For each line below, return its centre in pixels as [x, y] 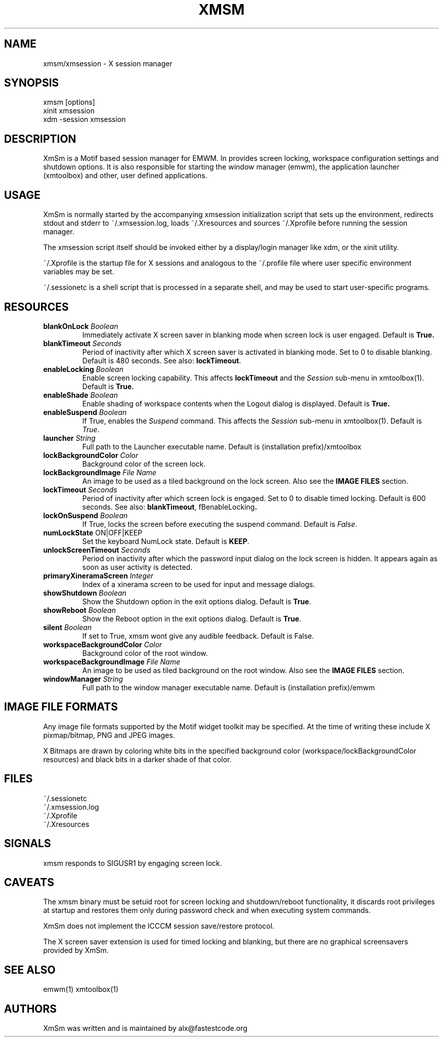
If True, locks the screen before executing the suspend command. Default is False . [220, 524]
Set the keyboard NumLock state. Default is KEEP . [166, 541]
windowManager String [83, 679]
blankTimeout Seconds [82, 343]
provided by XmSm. [76, 950]
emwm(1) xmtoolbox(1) [81, 989]
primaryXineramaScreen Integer [98, 575]
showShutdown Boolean [85, 593]
